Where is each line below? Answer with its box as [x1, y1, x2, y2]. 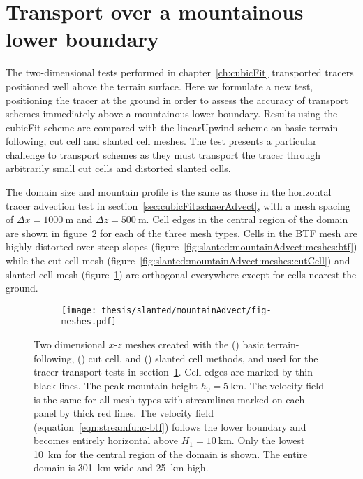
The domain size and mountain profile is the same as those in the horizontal [6, 185, 332, 199]
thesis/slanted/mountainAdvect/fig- [101, 305, 272, 315]
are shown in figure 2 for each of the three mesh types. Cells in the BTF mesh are [6, 225, 357, 240]
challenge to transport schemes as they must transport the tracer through [6, 147, 321, 162]
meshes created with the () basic [125, 337, 264, 352]
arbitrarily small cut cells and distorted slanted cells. [6, 161, 231, 176]
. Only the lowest [231, 433, 305, 448]
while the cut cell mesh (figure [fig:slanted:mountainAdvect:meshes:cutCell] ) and [6, 253, 350, 268]
